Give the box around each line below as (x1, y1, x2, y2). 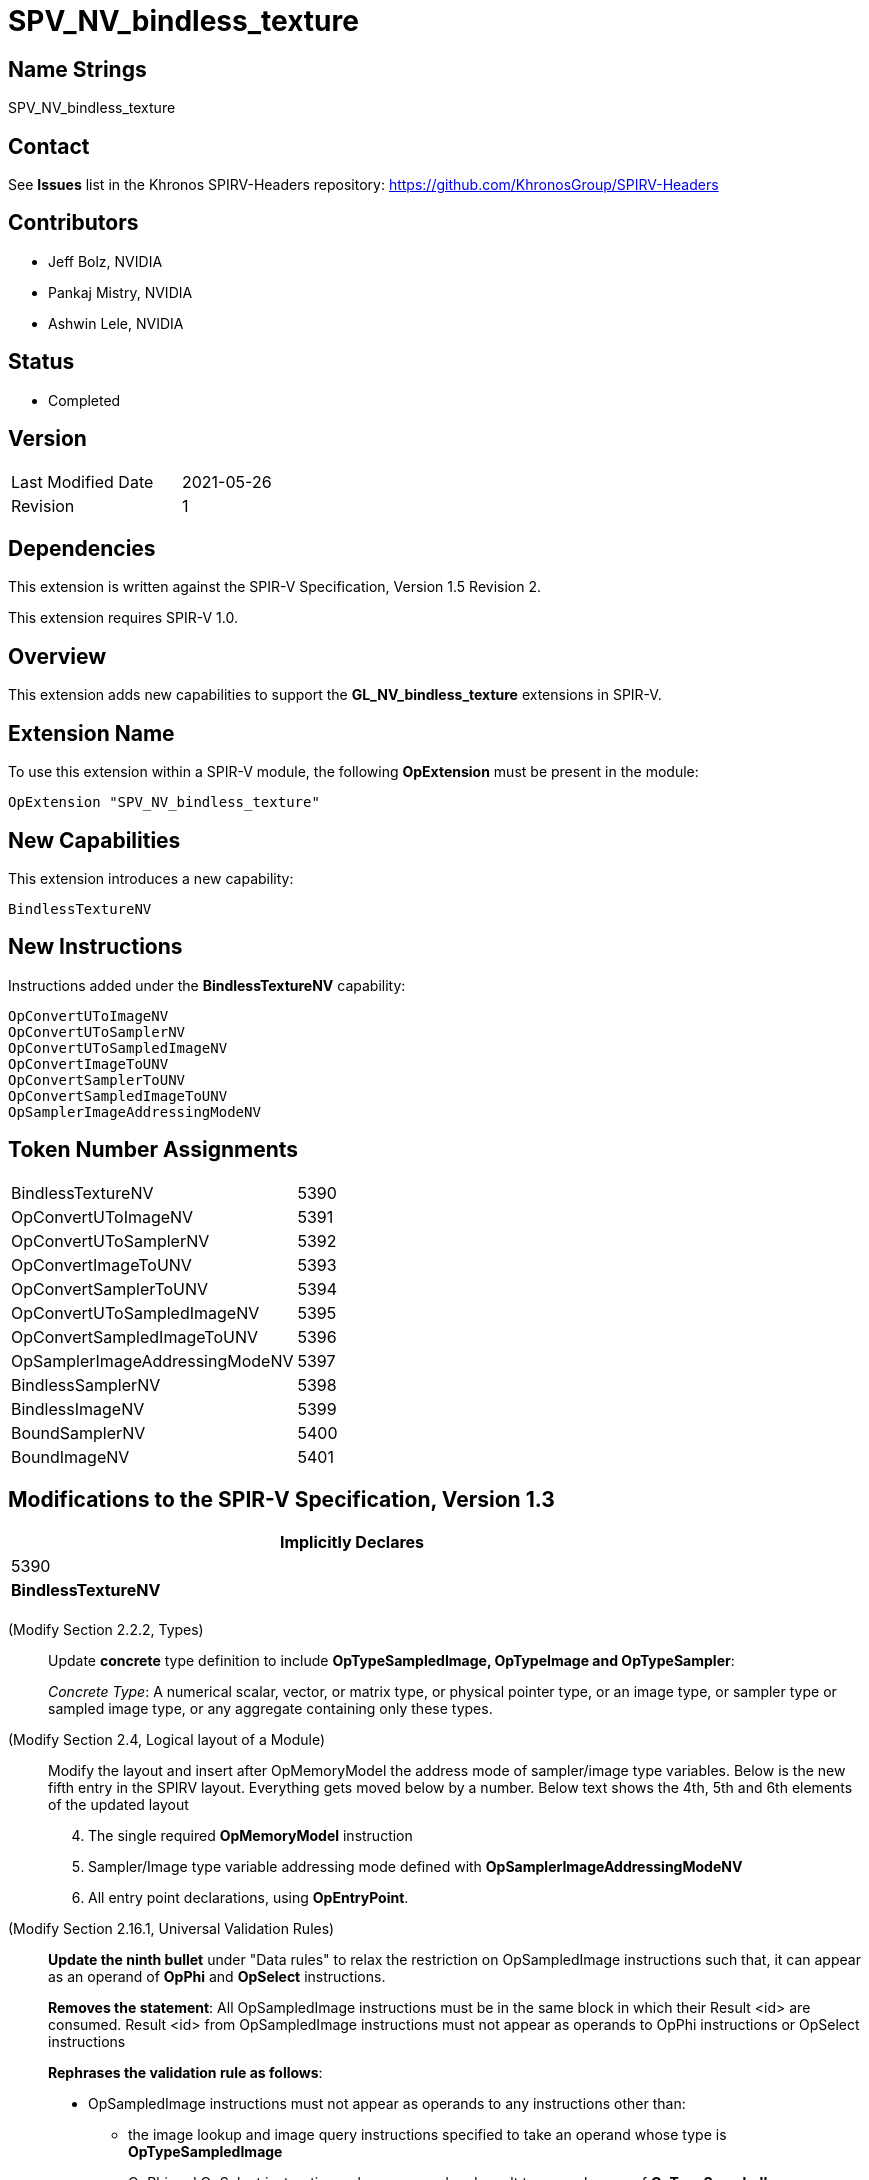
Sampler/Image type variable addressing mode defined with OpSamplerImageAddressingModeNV (88, 1858, 743, 1876)
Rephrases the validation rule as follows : (48, 2064, 323, 2082)
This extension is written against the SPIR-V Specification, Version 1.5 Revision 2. (8, 578, 542, 596)
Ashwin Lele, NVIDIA (48, 314, 184, 332)
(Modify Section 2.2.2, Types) (8, 1621, 204, 1639)
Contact (8, 133, 90, 159)
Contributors (8, 210, 139, 236)
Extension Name (8, 720, 175, 746)
